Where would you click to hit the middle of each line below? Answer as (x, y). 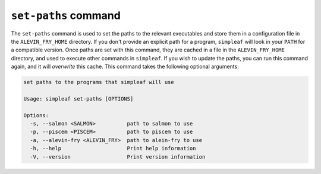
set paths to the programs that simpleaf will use (99, 82)
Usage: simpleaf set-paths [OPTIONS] (78, 99)
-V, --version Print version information (118, 157)
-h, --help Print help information (113, 149)
